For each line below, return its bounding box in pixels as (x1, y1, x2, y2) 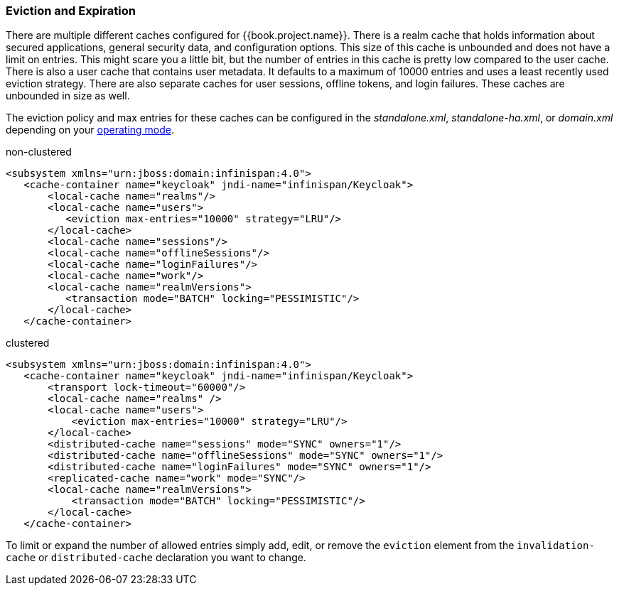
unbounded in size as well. (6, 90, 130, 102)
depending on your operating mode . (6, 124, 175, 136)
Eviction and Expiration (6, 4, 136, 18)
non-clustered (6, 146, 72, 158)
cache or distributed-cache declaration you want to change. (6, 551, 306, 564)
